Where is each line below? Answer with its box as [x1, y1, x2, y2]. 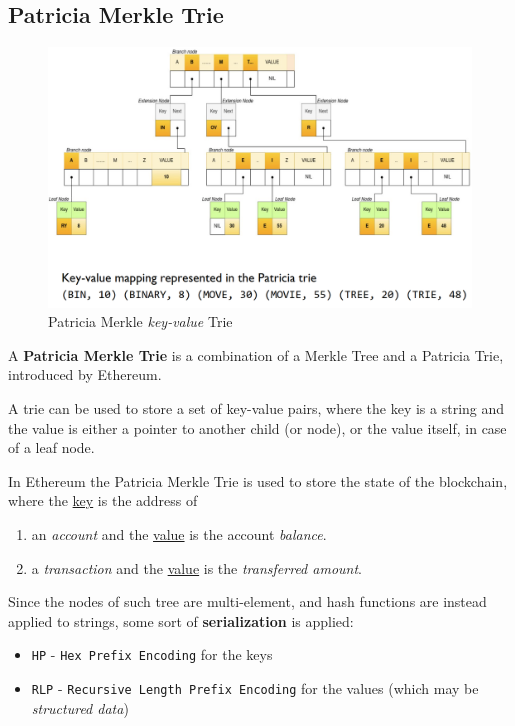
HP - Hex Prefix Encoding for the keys [31, 644, 273, 665]
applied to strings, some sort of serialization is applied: [8, 610, 354, 631]
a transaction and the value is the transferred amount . [31, 557, 362, 578]
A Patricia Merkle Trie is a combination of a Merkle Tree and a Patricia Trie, [8, 344, 504, 365]
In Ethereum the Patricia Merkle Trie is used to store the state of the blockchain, [8, 470, 508, 491]
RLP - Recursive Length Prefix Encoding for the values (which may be [31, 678, 479, 699]
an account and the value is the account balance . [31, 523, 327, 544]
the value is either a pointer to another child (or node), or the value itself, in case [8, 417, 507, 438]
